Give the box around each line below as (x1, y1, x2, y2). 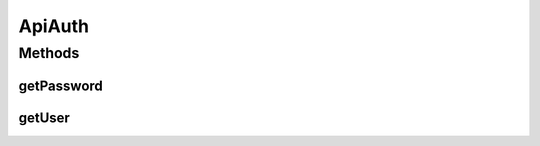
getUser (18, 109, 70, 126)
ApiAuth (18, 15, 90, 37)
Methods (18, 44, 80, 62)
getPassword (18, 77, 104, 94)
